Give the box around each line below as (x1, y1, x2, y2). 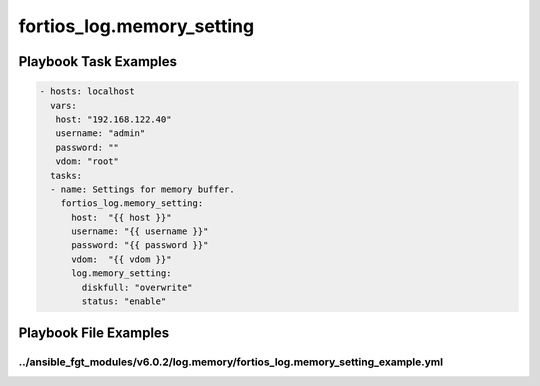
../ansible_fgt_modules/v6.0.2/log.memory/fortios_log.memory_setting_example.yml (18, 355, 444, 369)
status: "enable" (81, 296, 167, 307)
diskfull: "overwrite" (81, 281, 194, 293)
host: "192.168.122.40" (55, 113, 172, 125)
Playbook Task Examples (18, 53, 178, 70)
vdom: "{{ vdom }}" (71, 253, 172, 265)
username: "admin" (55, 128, 146, 139)
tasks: (50, 170, 83, 181)
